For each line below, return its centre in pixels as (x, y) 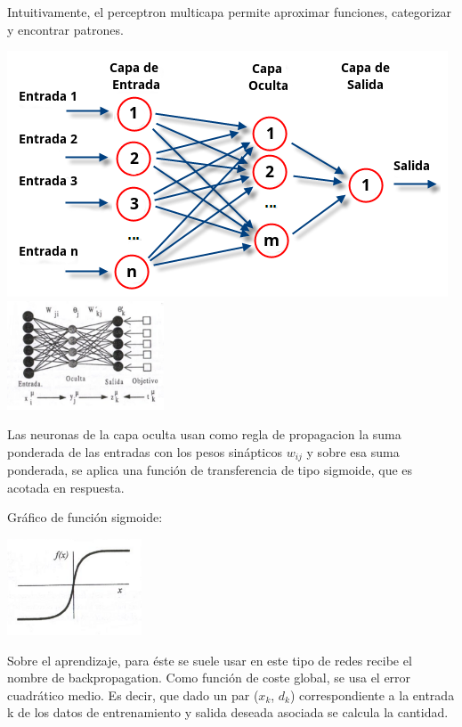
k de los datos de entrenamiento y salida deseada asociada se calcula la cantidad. (228, 712)
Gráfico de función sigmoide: (85, 517)
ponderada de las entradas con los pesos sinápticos (145, 451)
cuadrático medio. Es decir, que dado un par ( (133, 694)
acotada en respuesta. (66, 487)
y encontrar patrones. (65, 29)
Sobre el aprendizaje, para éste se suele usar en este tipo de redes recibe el (210, 660)
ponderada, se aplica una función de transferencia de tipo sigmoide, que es (210, 470)
